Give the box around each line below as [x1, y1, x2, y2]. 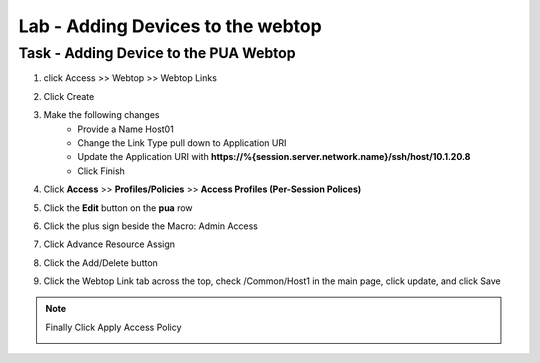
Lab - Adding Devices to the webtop [18, 15, 322, 37]
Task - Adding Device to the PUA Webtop [18, 44, 296, 62]
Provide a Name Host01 [77, 123, 174, 135]
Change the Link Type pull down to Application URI [77, 136, 287, 149]
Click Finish [77, 165, 125, 177]
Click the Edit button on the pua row [43, 201, 194, 214]
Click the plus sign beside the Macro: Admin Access [43, 220, 259, 232]
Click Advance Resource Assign [43, 238, 175, 250]
